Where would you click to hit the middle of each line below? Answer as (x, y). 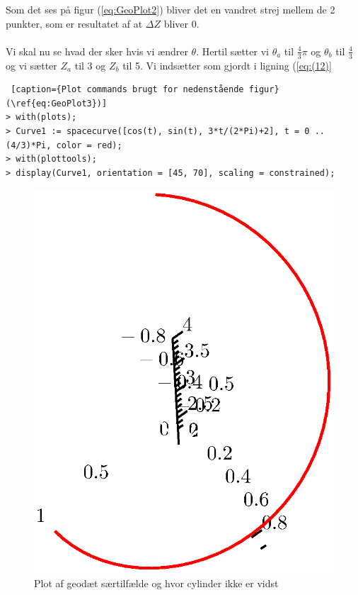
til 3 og (90, 65)
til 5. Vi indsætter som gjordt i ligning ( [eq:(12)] (227, 65)
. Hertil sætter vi (232, 51)
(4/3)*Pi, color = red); (64, 145)
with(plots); (46, 117)
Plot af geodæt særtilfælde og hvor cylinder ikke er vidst (156, 583)
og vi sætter (31, 65)
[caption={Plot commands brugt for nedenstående (127, 90)
